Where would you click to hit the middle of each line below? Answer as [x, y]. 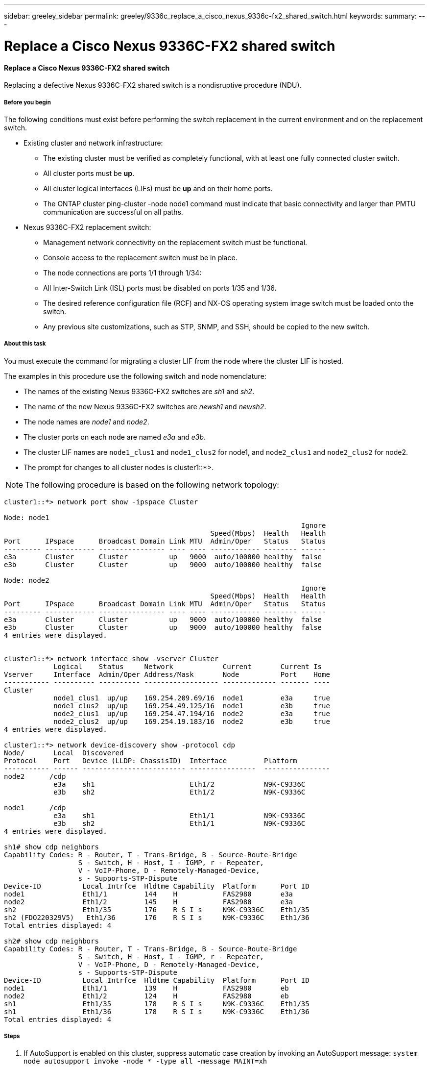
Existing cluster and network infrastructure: [93, 143]
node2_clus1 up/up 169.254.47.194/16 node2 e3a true [192, 713]
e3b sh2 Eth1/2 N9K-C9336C [179, 792]
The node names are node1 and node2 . [86, 422]
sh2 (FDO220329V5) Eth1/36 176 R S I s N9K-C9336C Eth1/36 [157, 917]
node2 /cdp [35, 776]
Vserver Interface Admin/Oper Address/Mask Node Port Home [167, 674]
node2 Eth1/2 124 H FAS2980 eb [146, 996]
